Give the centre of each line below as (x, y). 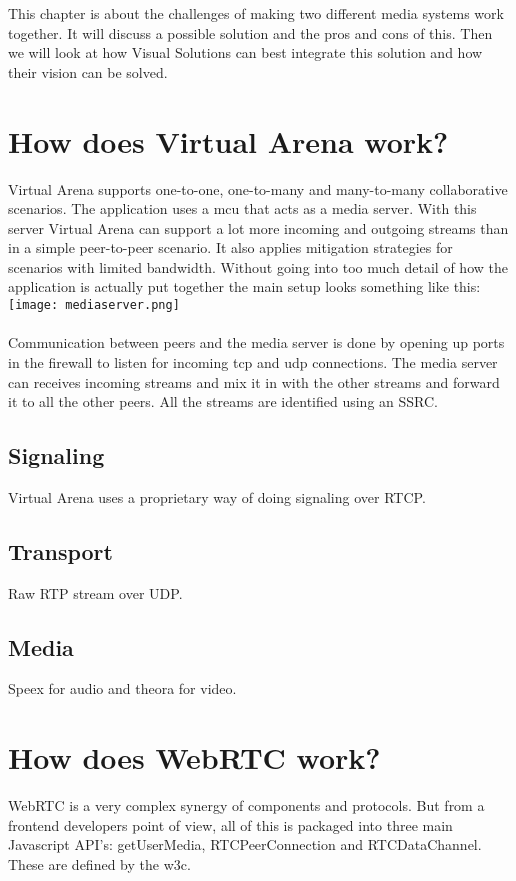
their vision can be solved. (88, 71)
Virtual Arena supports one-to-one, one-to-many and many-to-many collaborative (258, 188)
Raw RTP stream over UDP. (95, 592)
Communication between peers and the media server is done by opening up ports (256, 342)
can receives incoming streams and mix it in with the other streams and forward (254, 381)
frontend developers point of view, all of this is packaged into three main (230, 824)
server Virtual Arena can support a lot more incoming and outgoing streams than (258, 227)
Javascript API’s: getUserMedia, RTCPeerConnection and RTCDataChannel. (245, 844)
